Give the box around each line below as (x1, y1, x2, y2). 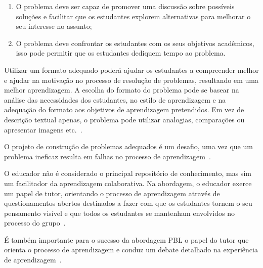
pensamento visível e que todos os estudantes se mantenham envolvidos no (4, 207, 235, 218)
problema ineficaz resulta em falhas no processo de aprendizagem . (4, 151, 211, 161)
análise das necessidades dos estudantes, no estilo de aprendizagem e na (4, 94, 226, 105)
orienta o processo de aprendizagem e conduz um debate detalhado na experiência (4, 244, 258, 255)
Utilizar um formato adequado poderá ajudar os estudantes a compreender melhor (4, 64, 259, 75)
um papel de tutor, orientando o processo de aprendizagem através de (4, 188, 220, 198)
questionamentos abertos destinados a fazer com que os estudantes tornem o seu (4, 198, 252, 208)
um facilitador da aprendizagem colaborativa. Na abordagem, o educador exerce (4, 177, 252, 188)
